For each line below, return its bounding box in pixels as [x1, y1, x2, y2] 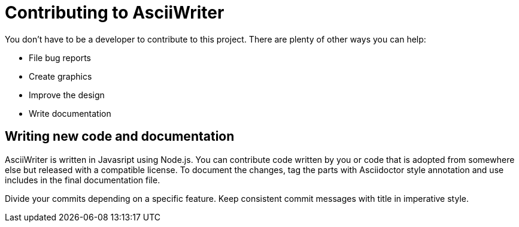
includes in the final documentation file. [5, 174, 160, 185]
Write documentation [29, 108, 111, 119]
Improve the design [29, 89, 105, 100]
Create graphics [29, 71, 92, 81]
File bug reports [29, 52, 92, 63]
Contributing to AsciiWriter [5, 2, 224, 23]
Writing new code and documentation [5, 129, 235, 144]
